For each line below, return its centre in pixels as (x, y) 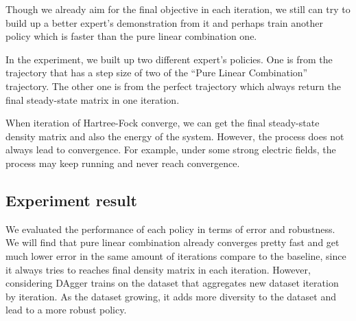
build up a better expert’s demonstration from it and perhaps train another (164, 22)
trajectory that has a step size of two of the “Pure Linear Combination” (157, 73)
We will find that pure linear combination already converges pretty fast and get (173, 242)
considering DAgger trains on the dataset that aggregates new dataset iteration (172, 283)
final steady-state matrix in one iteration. (93, 99)
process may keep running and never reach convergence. (123, 163)
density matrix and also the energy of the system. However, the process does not (175, 136)
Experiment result (71, 200)
